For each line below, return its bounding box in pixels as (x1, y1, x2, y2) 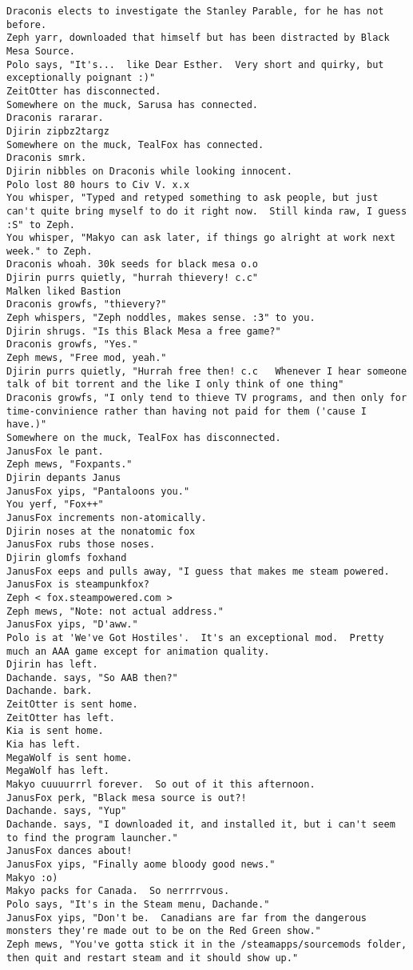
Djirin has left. (6, 659, 98, 671)
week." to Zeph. (6, 245, 93, 257)
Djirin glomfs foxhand (6, 551, 127, 563)
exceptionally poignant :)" (6, 72, 156, 84)
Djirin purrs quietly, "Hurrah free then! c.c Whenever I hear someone (6, 365, 407, 377)
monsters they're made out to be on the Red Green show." (6, 925, 321, 937)
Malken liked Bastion (6, 285, 121, 297)
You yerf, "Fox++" (6, 499, 104, 511)
